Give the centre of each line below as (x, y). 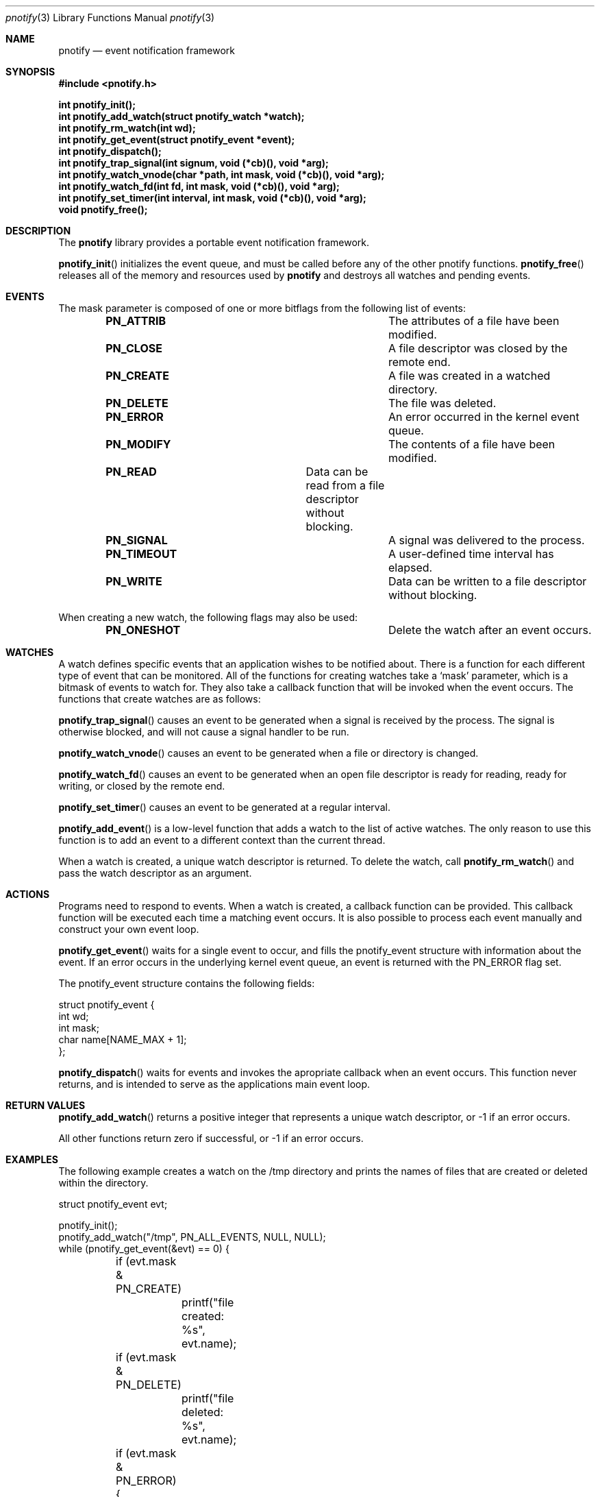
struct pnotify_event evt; (113, 1204)
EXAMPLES (32, 1159)
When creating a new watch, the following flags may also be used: (208, 617)
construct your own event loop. (129, 929)
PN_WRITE (134, 581)
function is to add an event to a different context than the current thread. (222, 840)
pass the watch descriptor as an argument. (155, 873)
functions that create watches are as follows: (160, 699)
